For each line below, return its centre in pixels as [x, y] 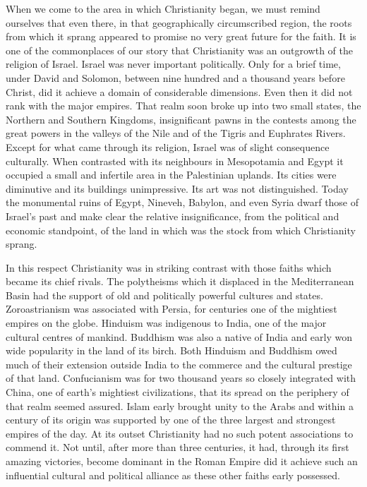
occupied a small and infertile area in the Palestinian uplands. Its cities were [171, 175]
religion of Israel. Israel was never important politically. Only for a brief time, [173, 64]
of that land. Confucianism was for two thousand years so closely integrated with [181, 378]
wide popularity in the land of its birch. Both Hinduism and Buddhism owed [172, 350]
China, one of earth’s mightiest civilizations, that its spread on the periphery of [178, 392]
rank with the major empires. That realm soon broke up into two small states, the [183, 106]
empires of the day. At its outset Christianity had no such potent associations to [180, 433]
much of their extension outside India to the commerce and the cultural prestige [179, 364]
